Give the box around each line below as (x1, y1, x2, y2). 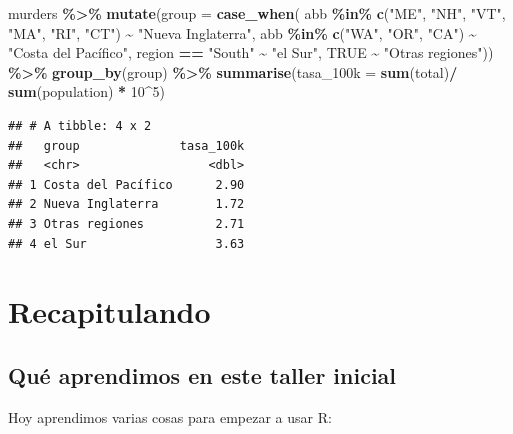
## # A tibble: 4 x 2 (8, 118, 152, 133)
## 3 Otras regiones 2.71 (8, 216, 245, 231)
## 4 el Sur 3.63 (8, 236, 245, 251)
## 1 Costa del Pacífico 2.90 (8, 177, 245, 192)
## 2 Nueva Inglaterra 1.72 (8, 197, 245, 212)
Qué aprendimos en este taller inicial (8, 359, 397, 390)
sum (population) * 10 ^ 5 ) (8, 81, 166, 102)
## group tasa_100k (8, 138, 245, 153)
